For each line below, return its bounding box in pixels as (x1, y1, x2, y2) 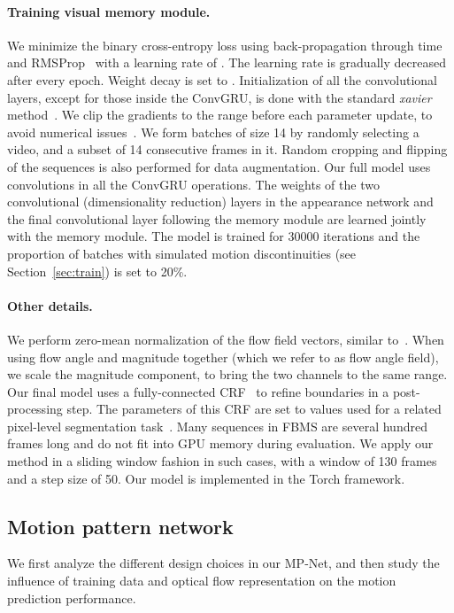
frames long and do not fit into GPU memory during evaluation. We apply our (7, 434, 434, 453)
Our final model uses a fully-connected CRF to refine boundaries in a (7, 382, 389, 400)
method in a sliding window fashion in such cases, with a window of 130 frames (7, 452, 437, 470)
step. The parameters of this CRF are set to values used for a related (66, 400, 442, 418)
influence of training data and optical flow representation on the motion (7, 571, 396, 590)
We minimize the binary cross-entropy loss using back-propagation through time (7, 35, 442, 54)
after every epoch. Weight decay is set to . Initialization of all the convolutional (7, 70, 437, 89)
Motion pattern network (7, 512, 234, 539)
